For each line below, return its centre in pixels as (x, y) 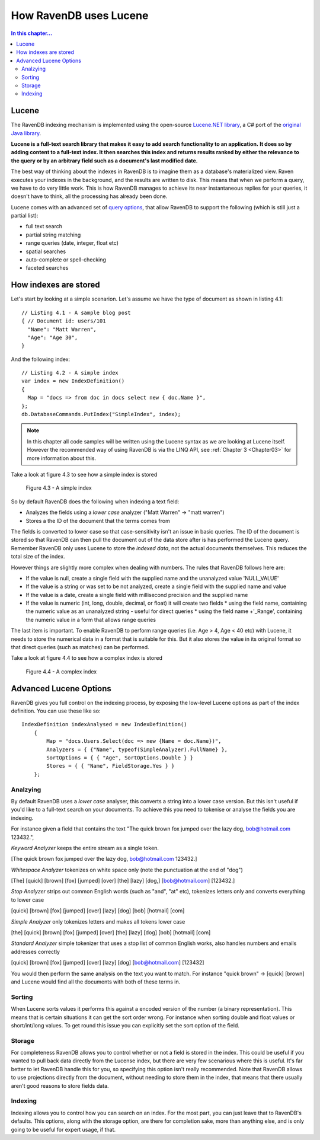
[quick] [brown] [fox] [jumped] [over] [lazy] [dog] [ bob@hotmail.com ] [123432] (108, 963)
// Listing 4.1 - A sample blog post (76, 312)
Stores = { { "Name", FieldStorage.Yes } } (111, 766)
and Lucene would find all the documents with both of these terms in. (96, 982)
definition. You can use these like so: (56, 711)
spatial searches (46, 251)
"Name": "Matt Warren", (62, 329)
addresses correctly (36, 951)
